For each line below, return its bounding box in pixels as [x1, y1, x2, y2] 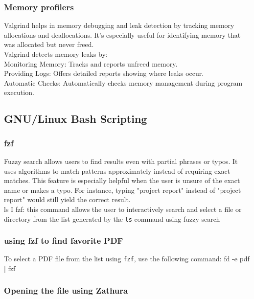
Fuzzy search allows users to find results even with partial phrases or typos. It [4, 156, 238, 166]
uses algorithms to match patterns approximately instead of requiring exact [4, 165, 231, 176]
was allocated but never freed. [4, 39, 94, 49]
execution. [4, 87, 34, 97]
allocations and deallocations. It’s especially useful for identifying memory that [4, 29, 241, 40]
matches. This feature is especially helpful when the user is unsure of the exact [4, 175, 240, 185]
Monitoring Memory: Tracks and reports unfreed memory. [4, 58, 178, 69]
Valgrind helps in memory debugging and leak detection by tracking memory [4, 20, 234, 30]
